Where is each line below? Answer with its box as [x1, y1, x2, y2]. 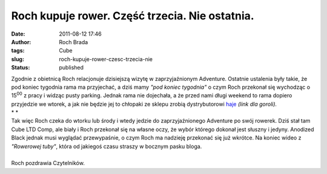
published [59, 64, 84, 71]
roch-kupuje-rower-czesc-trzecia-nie [59, 55, 153, 63]
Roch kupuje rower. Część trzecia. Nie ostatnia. [11, 9, 254, 22]
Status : [11, 64, 30, 71]
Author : [11, 38, 31, 45]
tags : [11, 47, 25, 54]
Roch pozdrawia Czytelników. [11, 159, 85, 167]
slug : [11, 55, 24, 63]
